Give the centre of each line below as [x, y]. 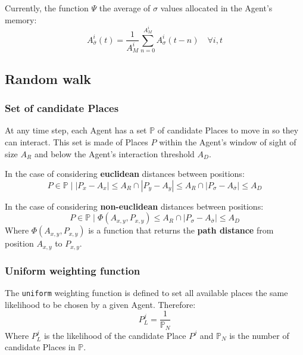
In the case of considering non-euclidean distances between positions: [134, 206]
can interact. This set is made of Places [76, 141]
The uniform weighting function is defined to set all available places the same [146, 292]
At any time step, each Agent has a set [76, 130]
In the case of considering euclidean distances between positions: [125, 174]
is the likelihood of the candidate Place [115, 335]
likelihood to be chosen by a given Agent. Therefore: [100, 304]
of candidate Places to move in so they [228, 130]
